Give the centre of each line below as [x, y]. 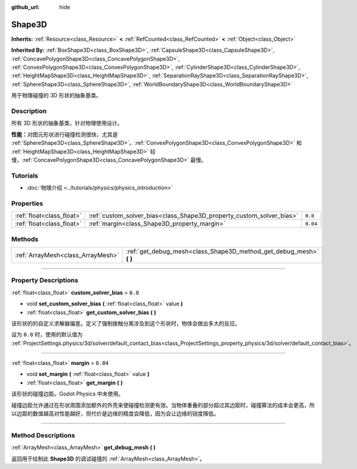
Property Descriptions [45, 280]
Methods [25, 239]
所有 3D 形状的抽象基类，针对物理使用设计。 [67, 123]
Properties [27, 203]
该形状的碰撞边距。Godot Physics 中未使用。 [68, 394]
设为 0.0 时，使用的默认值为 [47, 335]
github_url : [25, 7]
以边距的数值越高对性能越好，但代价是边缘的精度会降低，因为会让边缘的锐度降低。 [115, 414]
